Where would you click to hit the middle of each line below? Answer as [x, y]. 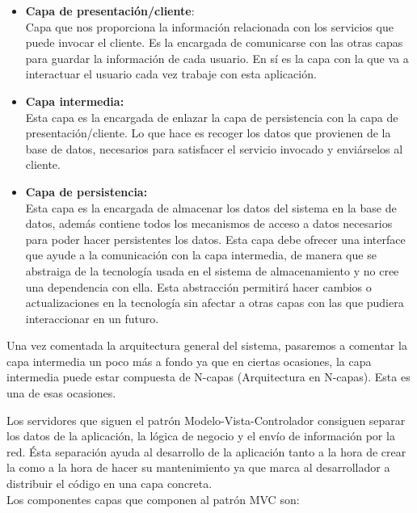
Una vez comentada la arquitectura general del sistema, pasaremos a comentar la [207, 345]
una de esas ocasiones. [61, 393]
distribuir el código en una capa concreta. [110, 484]
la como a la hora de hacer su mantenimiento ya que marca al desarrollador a [198, 467]
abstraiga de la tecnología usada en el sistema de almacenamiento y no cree [212, 270]
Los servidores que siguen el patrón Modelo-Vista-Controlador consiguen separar [206, 420]
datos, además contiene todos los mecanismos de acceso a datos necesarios [209, 223]
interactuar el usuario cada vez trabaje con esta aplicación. [171, 74]
